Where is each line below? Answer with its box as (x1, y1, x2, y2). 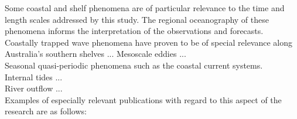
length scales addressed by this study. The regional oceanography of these (5, 13, 269, 25)
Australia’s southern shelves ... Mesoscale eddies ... (5, 47, 186, 60)
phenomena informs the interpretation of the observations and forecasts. (5, 25, 264, 37)
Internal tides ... (5, 70, 63, 83)
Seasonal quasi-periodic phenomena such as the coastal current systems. (5, 59, 263, 71)
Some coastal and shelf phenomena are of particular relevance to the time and (5, 2, 285, 13)
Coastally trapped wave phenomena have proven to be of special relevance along (5, 36, 293, 48)
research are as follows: (5, 105, 87, 117)
